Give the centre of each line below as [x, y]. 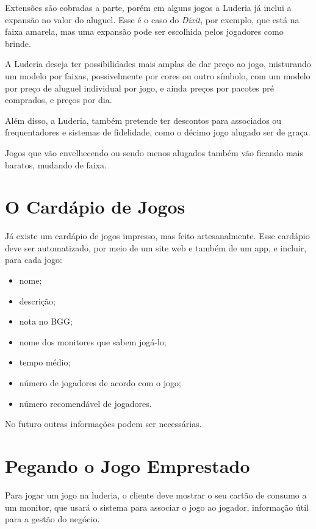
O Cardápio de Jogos [95, 207]
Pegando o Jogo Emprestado [127, 465]
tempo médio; [45, 362]
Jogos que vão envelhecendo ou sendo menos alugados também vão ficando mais [154, 152]
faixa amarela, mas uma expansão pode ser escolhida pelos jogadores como [144, 31]
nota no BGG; [46, 321]
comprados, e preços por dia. [59, 100]
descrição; [38, 300]
